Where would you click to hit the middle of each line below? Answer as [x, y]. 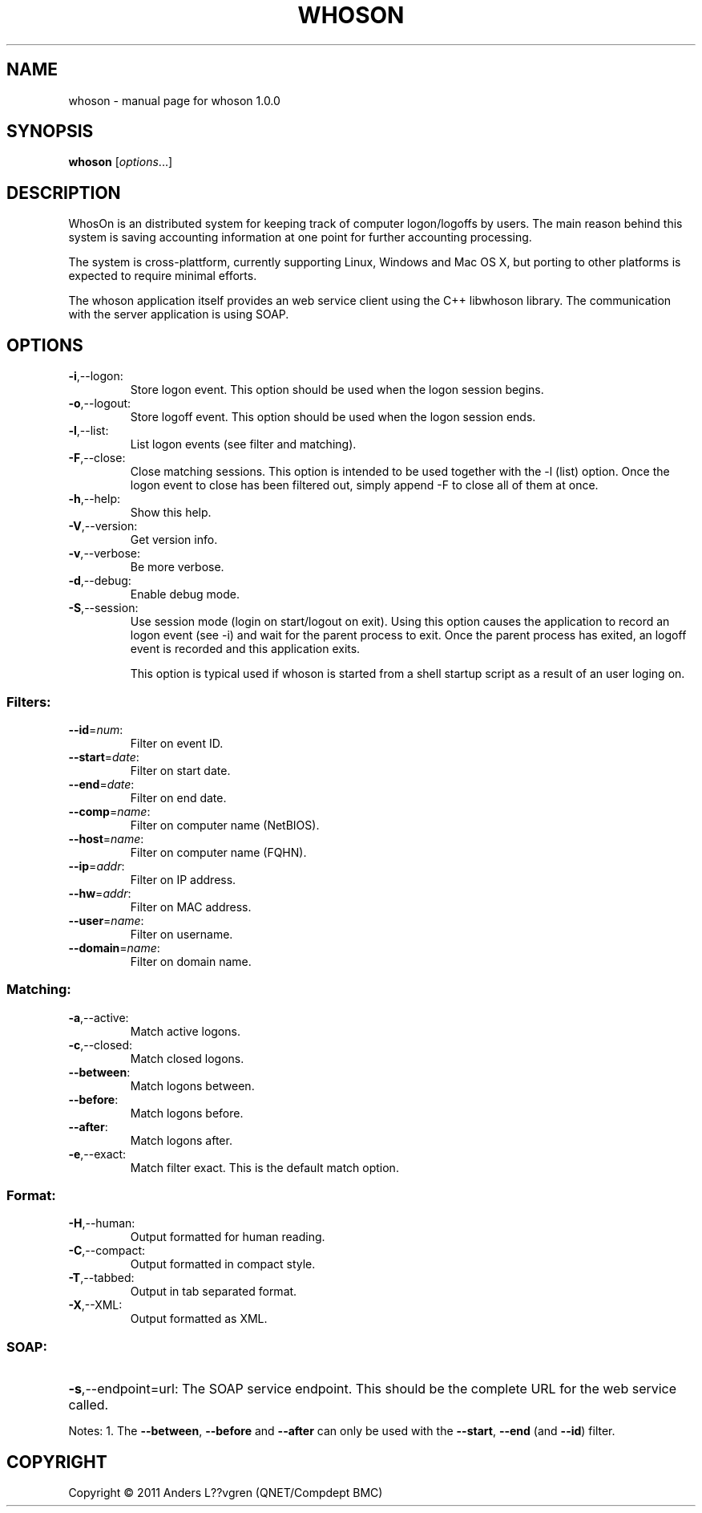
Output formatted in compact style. [223, 1264]
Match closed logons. [187, 1058]
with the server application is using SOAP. [179, 314]
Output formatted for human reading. [228, 1237]
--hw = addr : [100, 893]
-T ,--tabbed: [101, 1278]
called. [89, 1405]
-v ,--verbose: [105, 554]
